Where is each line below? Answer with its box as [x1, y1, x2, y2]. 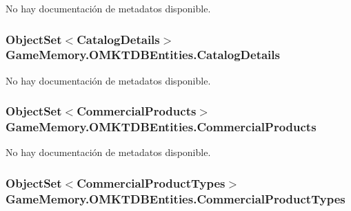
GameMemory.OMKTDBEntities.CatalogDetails [6, 46, 280, 63]
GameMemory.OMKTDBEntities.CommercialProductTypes [6, 190, 345, 207]
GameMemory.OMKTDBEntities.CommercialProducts [6, 118, 317, 135]
